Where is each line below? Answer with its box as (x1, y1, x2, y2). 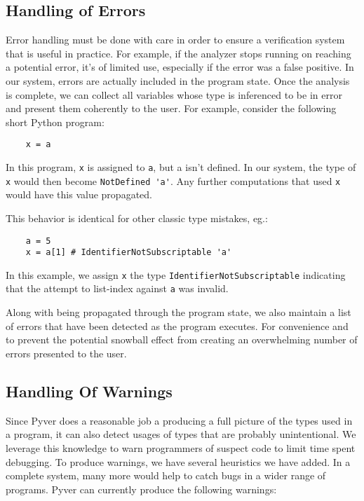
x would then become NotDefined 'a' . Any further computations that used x (6, 173, 341, 188)
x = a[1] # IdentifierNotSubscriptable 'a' (25, 247, 232, 258)
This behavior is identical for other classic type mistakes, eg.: (6, 210, 268, 225)
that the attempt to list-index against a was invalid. (6, 281, 229, 296)
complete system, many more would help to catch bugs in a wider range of (6, 468, 326, 483)
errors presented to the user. (6, 345, 127, 360)
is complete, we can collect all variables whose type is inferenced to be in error (6, 87, 342, 102)
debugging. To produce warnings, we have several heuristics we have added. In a (6, 454, 351, 469)
